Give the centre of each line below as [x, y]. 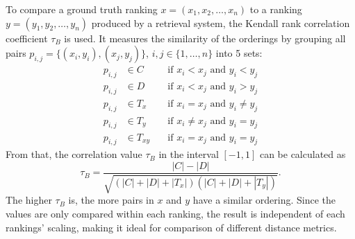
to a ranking [276, 9]
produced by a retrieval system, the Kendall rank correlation [221, 23]
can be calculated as [303, 154]
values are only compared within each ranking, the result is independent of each [175, 213]
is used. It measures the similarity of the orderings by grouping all [205, 38]
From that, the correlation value [74, 154]
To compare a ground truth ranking [82, 9]
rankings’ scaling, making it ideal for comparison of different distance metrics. [171, 227]
